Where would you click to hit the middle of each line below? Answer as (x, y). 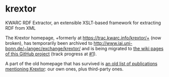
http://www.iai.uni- (113, 43)
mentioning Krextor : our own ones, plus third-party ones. (64, 69)
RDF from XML (21, 28)
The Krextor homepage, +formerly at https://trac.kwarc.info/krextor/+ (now (83, 38)
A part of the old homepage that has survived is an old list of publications (81, 63)
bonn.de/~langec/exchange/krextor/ (43, 48)
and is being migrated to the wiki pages (123, 48)
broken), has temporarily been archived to (49, 43)
